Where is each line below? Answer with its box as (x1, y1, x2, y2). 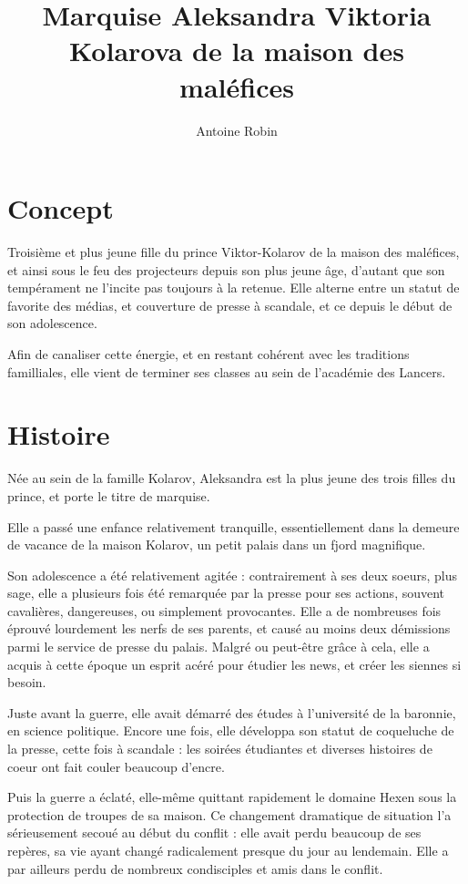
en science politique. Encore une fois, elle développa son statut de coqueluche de (7, 721, 454, 740)
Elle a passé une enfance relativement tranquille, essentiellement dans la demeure (7, 517, 460, 536)
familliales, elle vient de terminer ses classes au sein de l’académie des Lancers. (7, 362, 446, 381)
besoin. (7, 673, 46, 692)
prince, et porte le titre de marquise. (7, 486, 210, 505)
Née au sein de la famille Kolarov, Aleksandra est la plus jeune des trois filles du (7, 468, 456, 488)
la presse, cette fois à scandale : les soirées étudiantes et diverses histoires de (7, 739, 432, 758)
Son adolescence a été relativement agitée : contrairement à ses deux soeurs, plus (7, 565, 458, 584)
